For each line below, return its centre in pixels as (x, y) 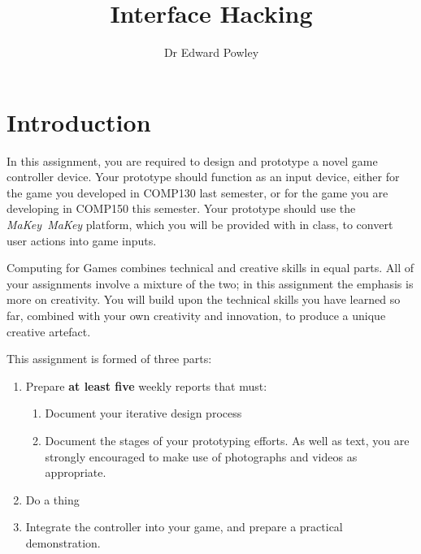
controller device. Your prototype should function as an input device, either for (203, 177)
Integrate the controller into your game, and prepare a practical (184, 527)
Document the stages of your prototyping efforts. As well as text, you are (227, 440)
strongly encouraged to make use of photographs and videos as (201, 456)
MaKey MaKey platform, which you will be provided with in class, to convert (200, 225)
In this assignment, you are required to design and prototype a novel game (192, 160)
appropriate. (76, 472)
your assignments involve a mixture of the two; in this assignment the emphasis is (210, 283)
